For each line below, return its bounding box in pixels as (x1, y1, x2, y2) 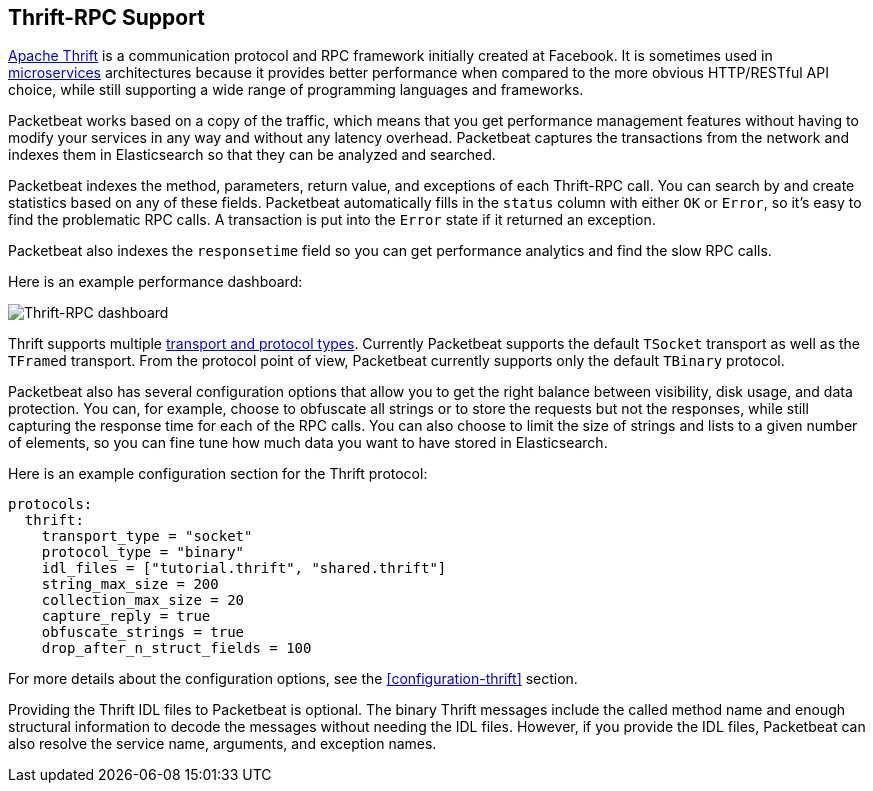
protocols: (8, 496, 93, 513)
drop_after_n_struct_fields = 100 (41, 640, 312, 657)
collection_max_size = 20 (41, 592, 245, 609)
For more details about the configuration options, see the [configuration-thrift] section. (8, 670, 578, 688)
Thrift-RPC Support (8, 5, 205, 30)
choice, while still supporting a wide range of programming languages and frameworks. (8, 81, 584, 99)
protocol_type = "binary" (41, 544, 245, 561)
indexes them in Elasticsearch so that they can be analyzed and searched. (8, 146, 496, 164)
